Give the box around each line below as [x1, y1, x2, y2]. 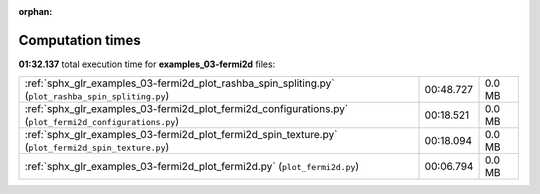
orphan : [18, 6, 53, 17]
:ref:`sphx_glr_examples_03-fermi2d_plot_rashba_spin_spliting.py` [24, 76, 335, 90]
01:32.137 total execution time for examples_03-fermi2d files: [18, 58, 276, 70]
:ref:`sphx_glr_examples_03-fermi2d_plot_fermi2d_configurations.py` [24, 102, 349, 116]
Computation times [18, 31, 141, 49]
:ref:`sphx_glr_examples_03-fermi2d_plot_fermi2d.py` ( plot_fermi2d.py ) [24, 160, 360, 174]
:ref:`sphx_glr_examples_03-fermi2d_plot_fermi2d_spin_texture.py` [24, 128, 338, 142]
